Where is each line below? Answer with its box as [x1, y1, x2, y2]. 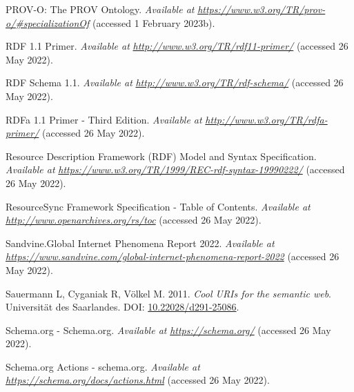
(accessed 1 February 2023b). [92, 15, 215, 30]
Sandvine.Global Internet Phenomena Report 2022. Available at [6, 235, 275, 250]
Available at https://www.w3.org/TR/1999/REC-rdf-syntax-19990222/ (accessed [6, 162, 345, 177]
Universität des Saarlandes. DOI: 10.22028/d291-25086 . [6, 300, 239, 314]
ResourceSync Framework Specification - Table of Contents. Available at [6, 199, 311, 213]
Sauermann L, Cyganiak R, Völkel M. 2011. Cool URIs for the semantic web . [6, 286, 331, 300]
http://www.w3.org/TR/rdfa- [205, 112, 328, 126]
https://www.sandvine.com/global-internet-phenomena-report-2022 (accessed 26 [6, 249, 340, 264]
